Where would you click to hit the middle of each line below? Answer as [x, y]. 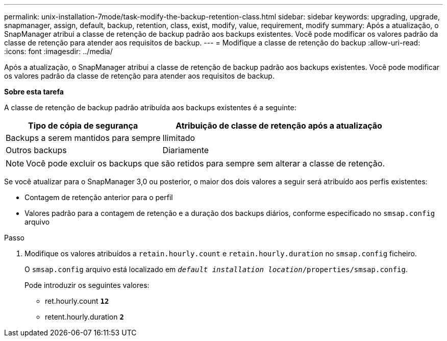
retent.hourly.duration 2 [84, 317]
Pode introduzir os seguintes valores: [87, 285]
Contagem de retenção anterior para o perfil [99, 197]
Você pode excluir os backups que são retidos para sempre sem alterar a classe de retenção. [206, 163]
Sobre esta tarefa [34, 92]
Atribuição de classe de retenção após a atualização [279, 126]
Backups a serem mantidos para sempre [83, 138]
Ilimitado [179, 138]
